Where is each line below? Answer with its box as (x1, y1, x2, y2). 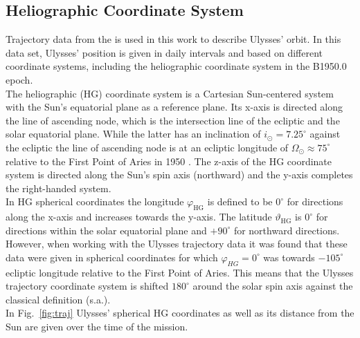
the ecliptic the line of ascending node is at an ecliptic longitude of (6, 140, 289, 154)
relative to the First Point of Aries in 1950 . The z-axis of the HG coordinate (6, 153, 332, 168)
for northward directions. (233, 223, 340, 237)
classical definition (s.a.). (6, 292, 111, 306)
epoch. (6, 72, 33, 86)
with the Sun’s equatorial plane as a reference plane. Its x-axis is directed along (6, 100, 343, 114)
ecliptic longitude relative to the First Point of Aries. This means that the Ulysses (6, 265, 354, 279)
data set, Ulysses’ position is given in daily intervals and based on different (6, 45, 323, 59)
